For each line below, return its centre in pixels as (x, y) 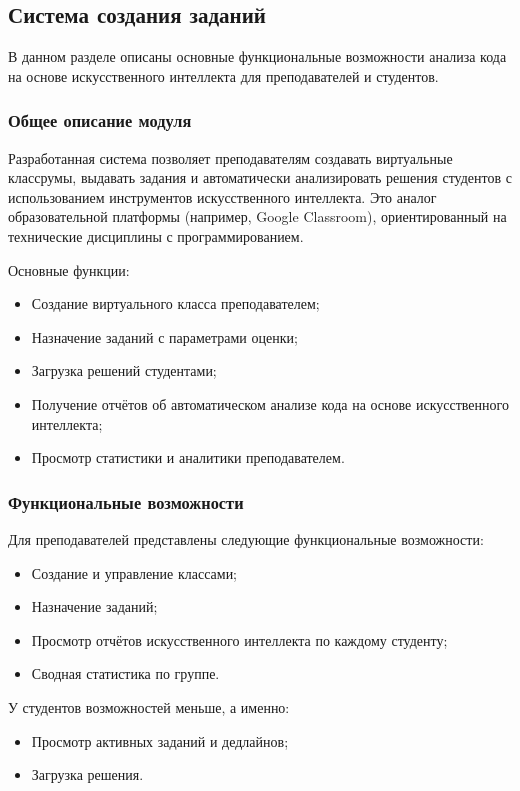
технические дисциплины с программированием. (156, 235)
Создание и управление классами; (134, 572)
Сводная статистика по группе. (125, 673)
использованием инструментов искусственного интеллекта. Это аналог (222, 196)
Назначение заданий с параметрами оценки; (164, 336)
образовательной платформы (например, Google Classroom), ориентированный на (257, 216)
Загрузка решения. (87, 774)
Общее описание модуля (100, 120)
